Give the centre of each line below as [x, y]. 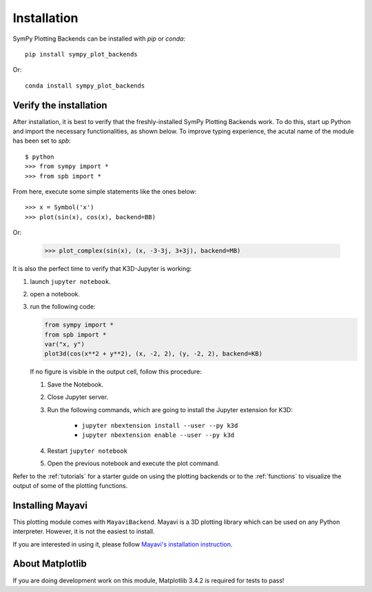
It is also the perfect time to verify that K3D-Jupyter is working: [102, 269]
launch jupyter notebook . [70, 281]
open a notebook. [55, 294]
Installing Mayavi [50, 506]
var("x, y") [65, 344]
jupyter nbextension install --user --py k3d [160, 425]
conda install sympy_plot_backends [85, 85]
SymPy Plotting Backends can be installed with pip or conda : [99, 39]
